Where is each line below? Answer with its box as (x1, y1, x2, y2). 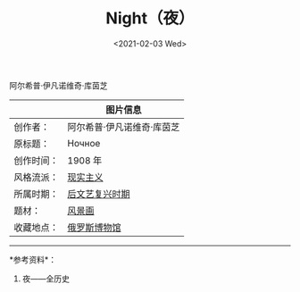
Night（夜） (105, 8, 195, 29)
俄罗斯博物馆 (67, 221, 122, 233)
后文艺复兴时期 (67, 188, 131, 200)
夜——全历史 (21, 273, 70, 284)
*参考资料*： (9, 254, 57, 264)
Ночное (67, 137, 101, 149)
